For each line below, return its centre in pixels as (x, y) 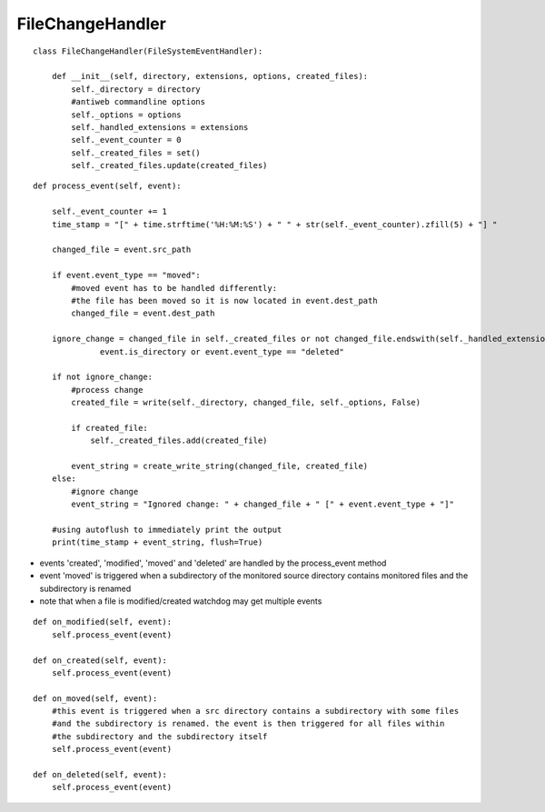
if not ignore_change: (102, 377)
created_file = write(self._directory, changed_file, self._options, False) (246, 403)
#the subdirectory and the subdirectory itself (159, 736)
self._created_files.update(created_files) (169, 165)
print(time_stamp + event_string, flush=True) (157, 542)
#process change (107, 390)
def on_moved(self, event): (95, 698)
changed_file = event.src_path (121, 250)
